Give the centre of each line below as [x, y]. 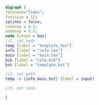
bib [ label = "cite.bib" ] [33, 60]
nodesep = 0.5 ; [21, 31]
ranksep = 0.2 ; [21, 27]
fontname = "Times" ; [25, 12]
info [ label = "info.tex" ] [34, 50]
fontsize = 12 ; [21, 17]
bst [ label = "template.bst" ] [38, 65]
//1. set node [20, 41]
